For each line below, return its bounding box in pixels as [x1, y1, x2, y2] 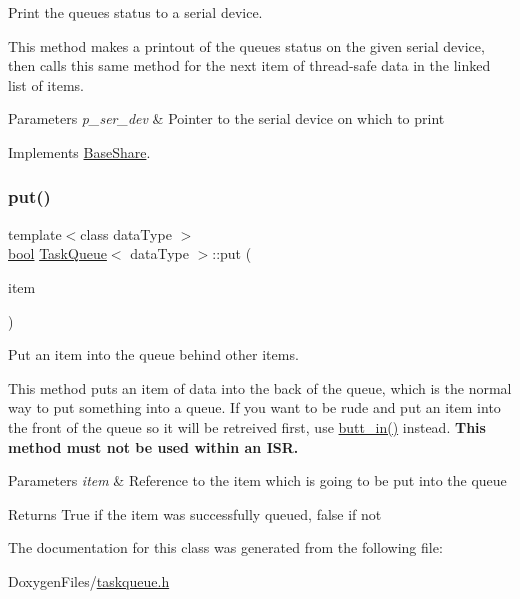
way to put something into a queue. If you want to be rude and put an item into [8, 397, 501, 418]
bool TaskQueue [8, 243, 107, 264]
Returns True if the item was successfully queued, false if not [8, 503, 382, 524]
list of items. [8, 74, 84, 95]
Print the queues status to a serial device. [8, 2, 263, 22]
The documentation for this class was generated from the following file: [8, 537, 443, 558]
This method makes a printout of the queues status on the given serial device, [8, 35, 485, 56]
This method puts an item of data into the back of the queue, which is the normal [8, 377, 512, 398]
